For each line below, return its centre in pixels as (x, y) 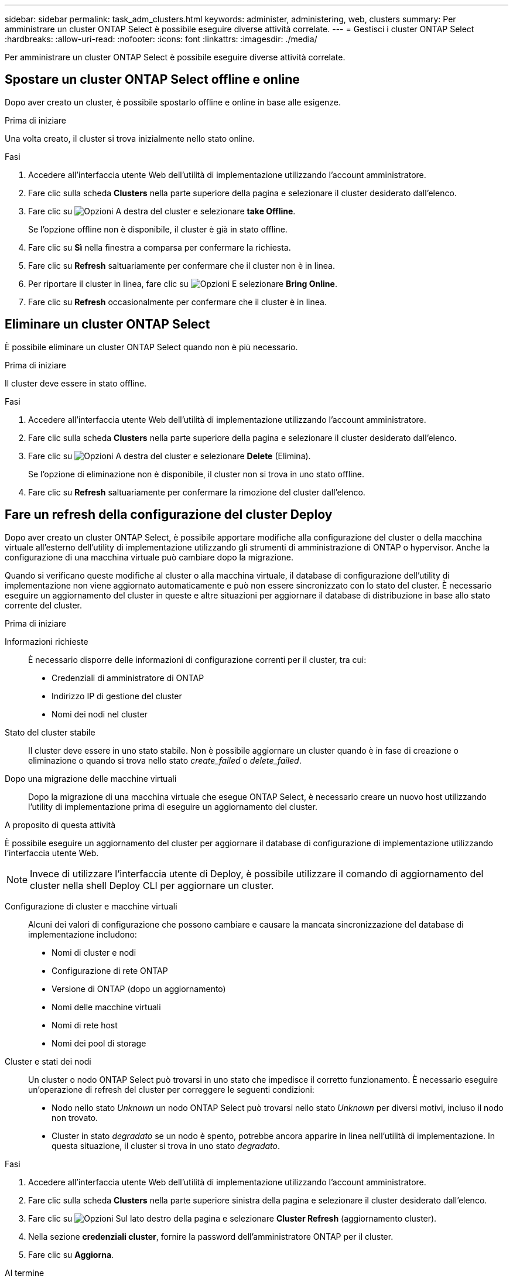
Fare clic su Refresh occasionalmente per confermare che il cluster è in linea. (177, 302)
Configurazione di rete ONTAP (110, 970)
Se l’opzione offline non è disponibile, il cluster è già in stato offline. (158, 229)
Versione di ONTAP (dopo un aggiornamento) (139, 989)
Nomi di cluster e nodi (94, 952)
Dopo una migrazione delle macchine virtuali (91, 778)
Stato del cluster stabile (50, 732)
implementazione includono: (83, 934)
